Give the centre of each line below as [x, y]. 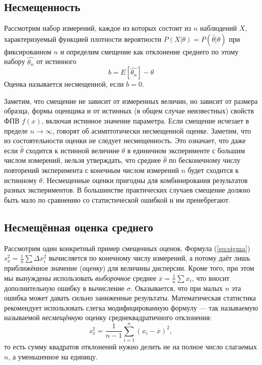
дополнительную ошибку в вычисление [64, 288]
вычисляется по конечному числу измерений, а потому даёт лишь [150, 258]
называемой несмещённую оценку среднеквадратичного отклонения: [108, 317]
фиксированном [28, 51]
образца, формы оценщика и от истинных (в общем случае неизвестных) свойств [129, 111]
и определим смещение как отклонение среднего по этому [149, 51]
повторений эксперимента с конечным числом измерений [92, 170]
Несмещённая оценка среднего [79, 227]
